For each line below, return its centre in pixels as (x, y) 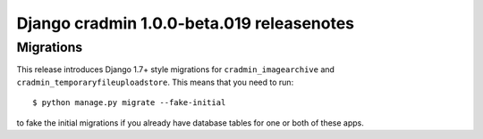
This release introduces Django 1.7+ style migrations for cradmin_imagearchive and (176, 69)
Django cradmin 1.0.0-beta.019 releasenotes (186, 23)
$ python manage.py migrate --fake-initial (129, 103)
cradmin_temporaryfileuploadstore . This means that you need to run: (155, 82)
